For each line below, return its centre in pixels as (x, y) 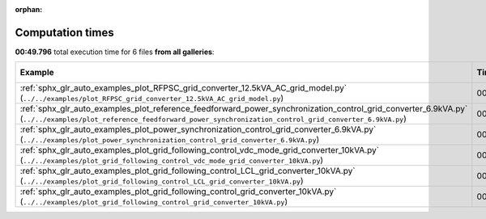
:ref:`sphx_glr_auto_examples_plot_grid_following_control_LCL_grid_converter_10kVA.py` (188, 171)
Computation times (64, 32)
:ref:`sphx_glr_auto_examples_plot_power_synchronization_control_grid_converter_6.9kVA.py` (198, 129)
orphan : (29, 9)
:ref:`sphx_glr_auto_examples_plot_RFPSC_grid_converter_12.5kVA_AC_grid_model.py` (183, 88)
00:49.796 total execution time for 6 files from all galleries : (115, 52)
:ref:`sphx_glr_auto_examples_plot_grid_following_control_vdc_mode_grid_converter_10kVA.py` (200, 150)
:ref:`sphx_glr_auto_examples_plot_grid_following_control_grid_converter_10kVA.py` (178, 192)
